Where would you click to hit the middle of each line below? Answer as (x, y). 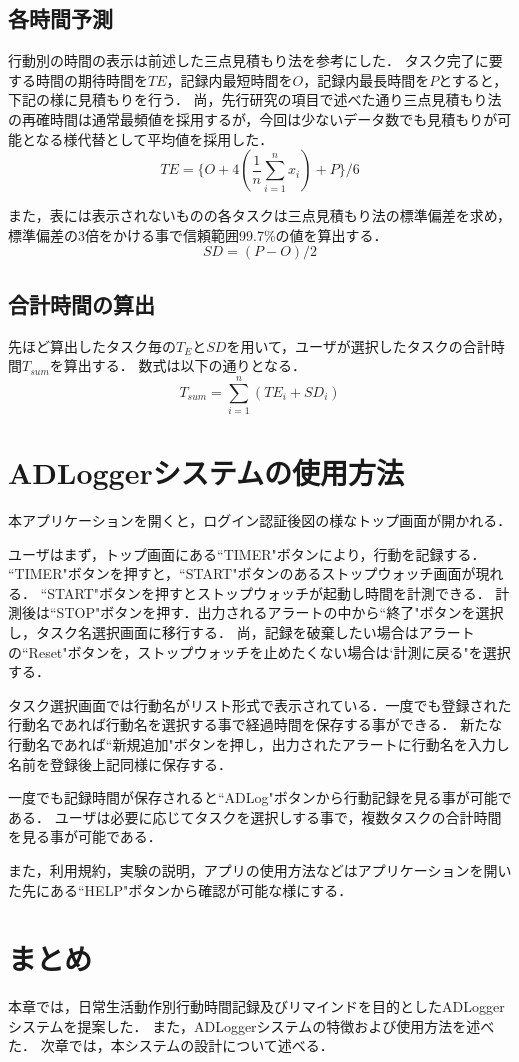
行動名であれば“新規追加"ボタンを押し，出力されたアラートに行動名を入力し (259, 743)
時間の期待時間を (91, 79)
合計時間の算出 (81, 303)
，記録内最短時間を (229, 79)
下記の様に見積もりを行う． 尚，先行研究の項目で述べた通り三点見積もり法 (255, 99)
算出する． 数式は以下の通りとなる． (185, 365)
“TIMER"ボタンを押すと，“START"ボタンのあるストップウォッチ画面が (242, 573)
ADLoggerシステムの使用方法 (206, 472)
